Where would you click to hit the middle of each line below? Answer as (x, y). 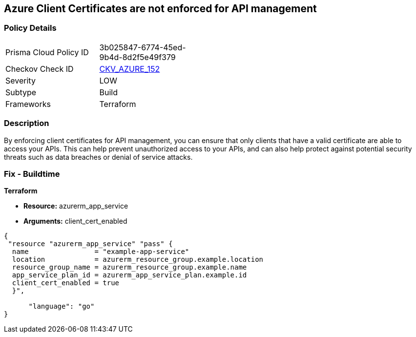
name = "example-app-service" (101, 252)
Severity (21, 80)
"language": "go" (62, 306)
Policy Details (30, 28)
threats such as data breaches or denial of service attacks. (98, 157)
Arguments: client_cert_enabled (75, 221)
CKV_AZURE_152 (130, 69)
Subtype (21, 92)
